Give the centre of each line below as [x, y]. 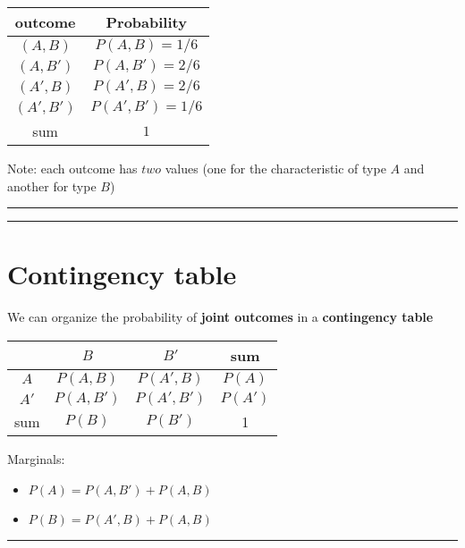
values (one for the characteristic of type [275, 168]
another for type [52, 185]
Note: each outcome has [72, 168]
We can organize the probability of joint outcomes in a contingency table [220, 317]
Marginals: [36, 458]
